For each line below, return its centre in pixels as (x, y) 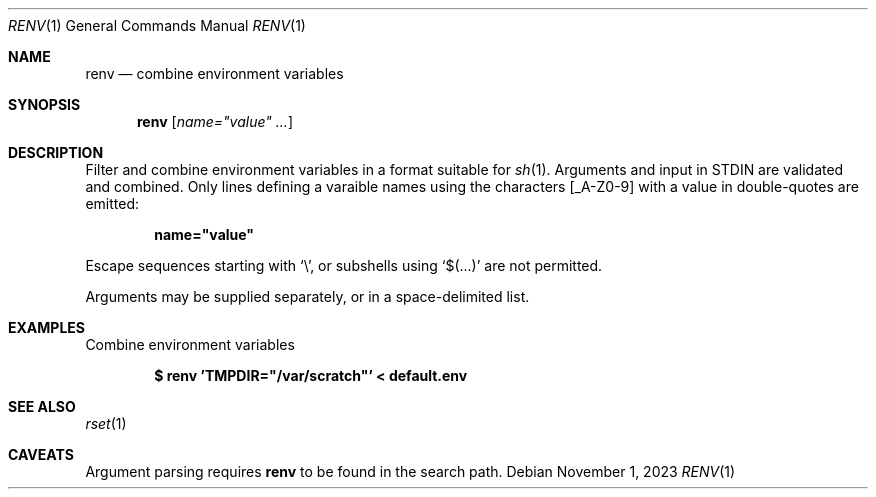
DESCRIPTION (56, 152)
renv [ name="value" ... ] (215, 121)
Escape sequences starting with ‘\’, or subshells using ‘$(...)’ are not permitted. (344, 265)
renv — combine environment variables (214, 73)
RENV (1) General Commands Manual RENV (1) (157, 25)
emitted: (112, 203)
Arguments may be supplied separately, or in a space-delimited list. (307, 296)
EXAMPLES (46, 327)
